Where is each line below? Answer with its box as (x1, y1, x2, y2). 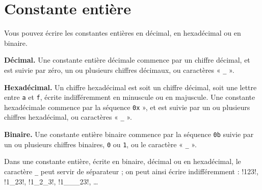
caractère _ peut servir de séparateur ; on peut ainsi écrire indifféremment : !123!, (4, 166, 258, 177)
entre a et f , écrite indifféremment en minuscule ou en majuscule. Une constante (4, 92, 255, 102)
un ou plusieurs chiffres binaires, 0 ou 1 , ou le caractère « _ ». (4, 139, 197, 149)
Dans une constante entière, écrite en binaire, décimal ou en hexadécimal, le (4, 156, 241, 167)
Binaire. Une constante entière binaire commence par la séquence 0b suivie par (4, 129, 254, 140)
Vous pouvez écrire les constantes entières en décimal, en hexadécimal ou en (4, 28, 241, 38)
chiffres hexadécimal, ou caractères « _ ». (4, 112, 132, 122)
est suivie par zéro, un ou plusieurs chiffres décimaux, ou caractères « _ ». (4, 64, 234, 75)
